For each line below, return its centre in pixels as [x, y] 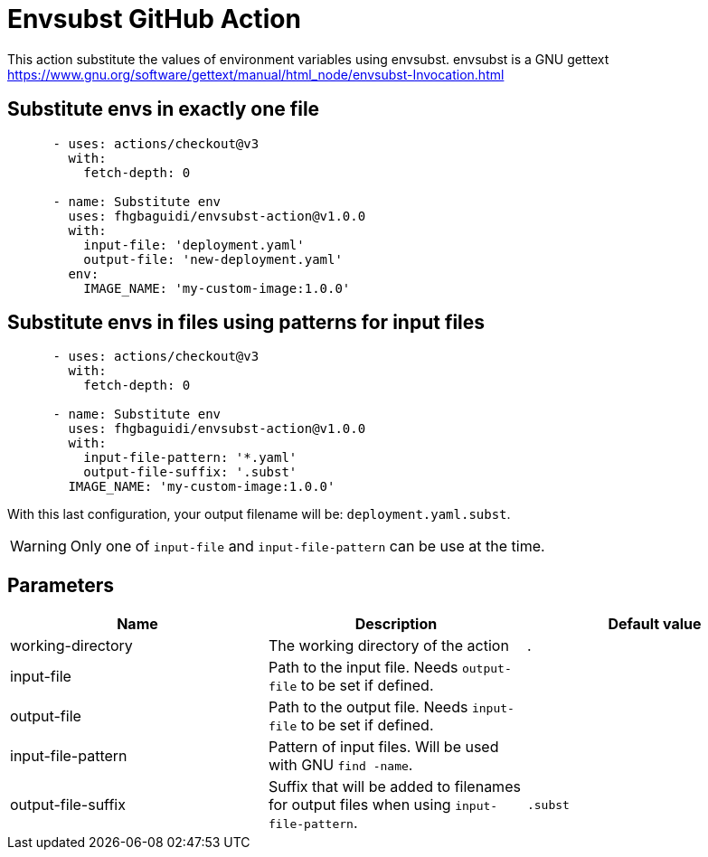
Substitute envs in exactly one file [164, 109]
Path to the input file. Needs [363, 668]
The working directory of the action [388, 646]
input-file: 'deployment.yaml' [194, 245]
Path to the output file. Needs [368, 707]
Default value [655, 624]
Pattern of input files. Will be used [383, 747]
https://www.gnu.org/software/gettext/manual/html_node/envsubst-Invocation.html [256, 74]
